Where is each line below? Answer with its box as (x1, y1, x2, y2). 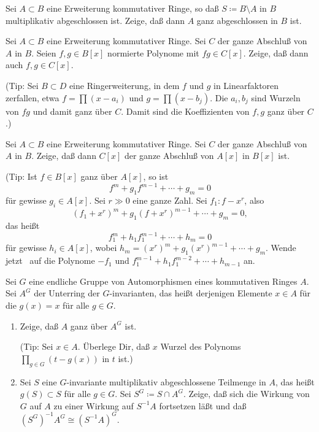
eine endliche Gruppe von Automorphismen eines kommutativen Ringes (29, 274, 298, 287)
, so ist (143, 169, 169, 182)
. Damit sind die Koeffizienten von (121, 104, 250, 117)
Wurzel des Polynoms (160, 340, 241, 353)
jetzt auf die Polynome (6, 254, 95, 267)
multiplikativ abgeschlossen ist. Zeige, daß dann (6, 13, 185, 26)
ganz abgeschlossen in (196, 13, 278, 26)
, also (244, 193, 264, 206)
